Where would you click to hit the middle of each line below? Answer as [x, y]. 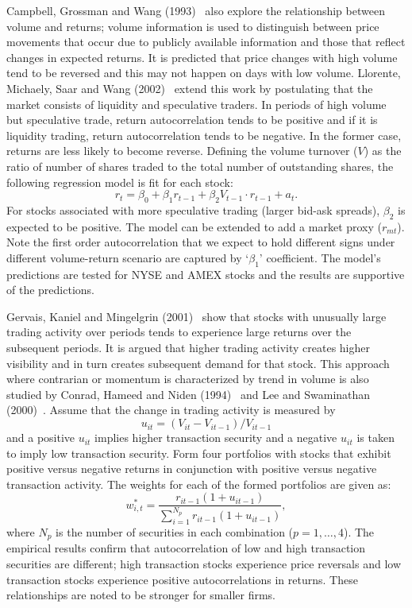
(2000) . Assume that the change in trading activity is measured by [171, 410]
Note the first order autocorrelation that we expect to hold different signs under [201, 242]
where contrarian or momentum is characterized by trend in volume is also [188, 379]
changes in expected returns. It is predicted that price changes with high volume [202, 57]
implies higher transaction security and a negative [216, 438]
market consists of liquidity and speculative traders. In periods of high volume [196, 104]
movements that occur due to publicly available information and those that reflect [206, 42]
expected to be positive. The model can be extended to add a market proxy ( [194, 226]
